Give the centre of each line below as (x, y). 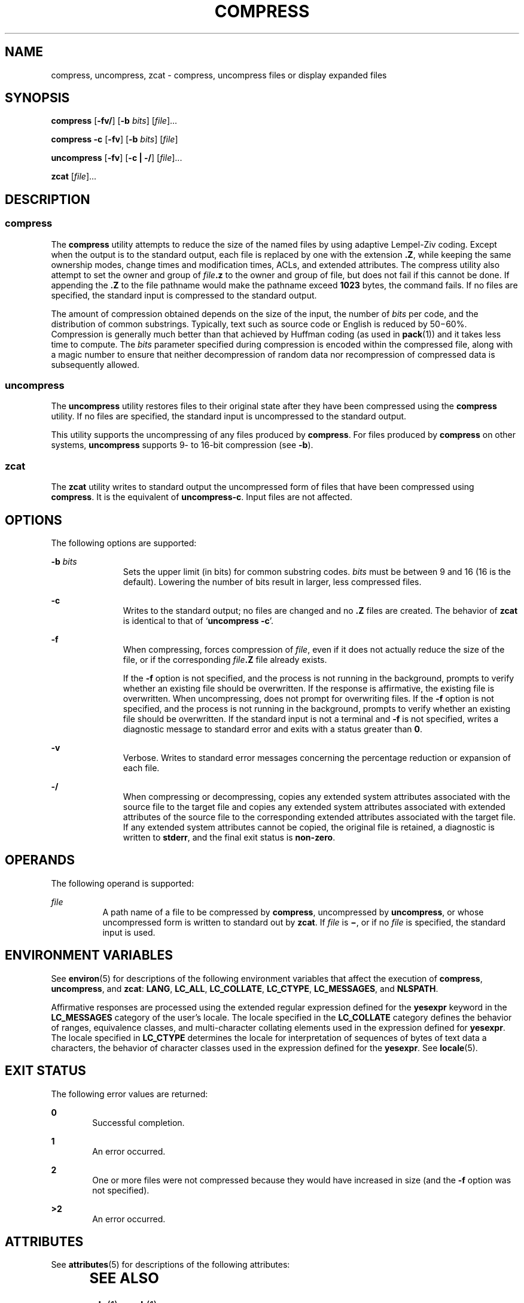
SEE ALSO (124, 1278)
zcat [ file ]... (74, 176)
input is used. (129, 932)
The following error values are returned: (130, 1094)
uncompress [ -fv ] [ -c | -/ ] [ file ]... (117, 158)
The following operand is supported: (123, 883)
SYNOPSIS (37, 98)
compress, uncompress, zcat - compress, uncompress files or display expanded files (219, 75)
